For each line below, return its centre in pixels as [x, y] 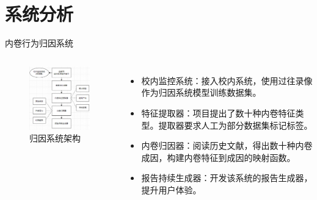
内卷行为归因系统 [39, 43]
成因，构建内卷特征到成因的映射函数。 [218, 157]
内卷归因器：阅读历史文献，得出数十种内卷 [227, 145]
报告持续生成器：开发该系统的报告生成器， [227, 178]
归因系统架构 [55, 138]
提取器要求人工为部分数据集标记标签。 [235, 125]
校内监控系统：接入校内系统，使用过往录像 [227, 80]
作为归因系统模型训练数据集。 [201, 92]
